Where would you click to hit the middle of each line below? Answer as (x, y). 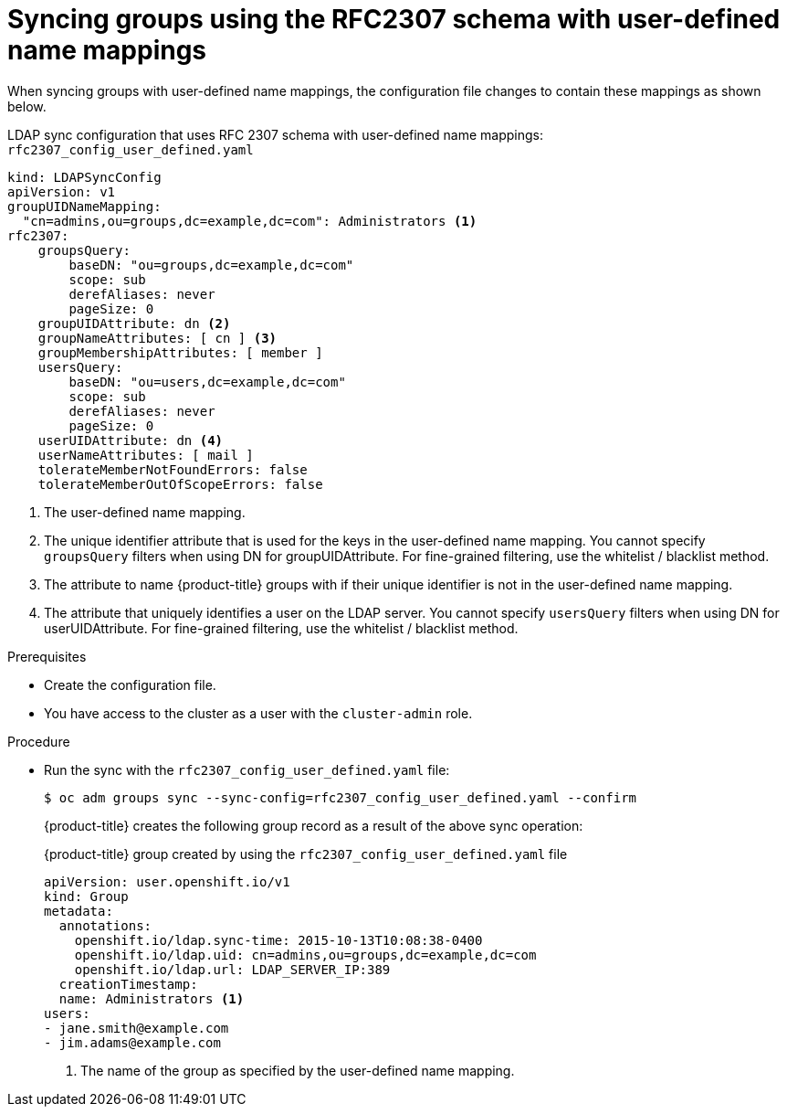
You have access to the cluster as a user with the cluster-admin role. (258, 713)
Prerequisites (47, 656)
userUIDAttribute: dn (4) (131, 440)
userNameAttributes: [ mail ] (146, 455)
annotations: (105, 925)
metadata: (79, 911)
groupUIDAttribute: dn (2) (134, 323)
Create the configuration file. (130, 684)
